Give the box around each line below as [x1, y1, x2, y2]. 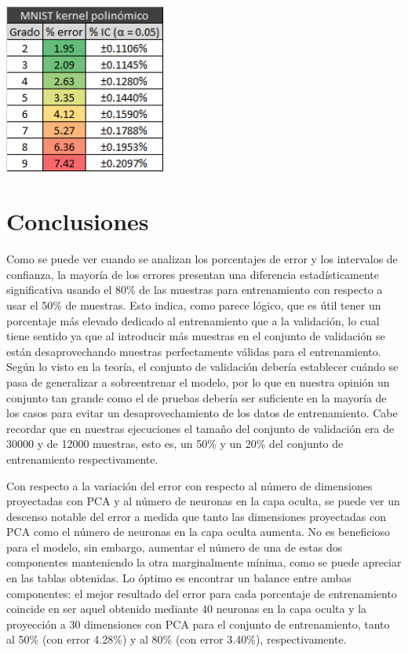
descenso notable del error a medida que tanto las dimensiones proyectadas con [6, 508, 386, 524]
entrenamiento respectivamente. [6, 450, 158, 467]
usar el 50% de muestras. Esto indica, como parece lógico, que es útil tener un [6, 296, 381, 313]
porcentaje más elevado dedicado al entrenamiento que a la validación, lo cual [6, 312, 380, 328]
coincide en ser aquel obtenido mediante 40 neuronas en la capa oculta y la [6, 600, 367, 617]
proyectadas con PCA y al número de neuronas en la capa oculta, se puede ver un [6, 493, 400, 509]
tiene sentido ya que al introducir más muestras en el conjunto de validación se [6, 328, 385, 344]
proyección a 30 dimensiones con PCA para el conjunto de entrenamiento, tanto [6, 615, 390, 632]
